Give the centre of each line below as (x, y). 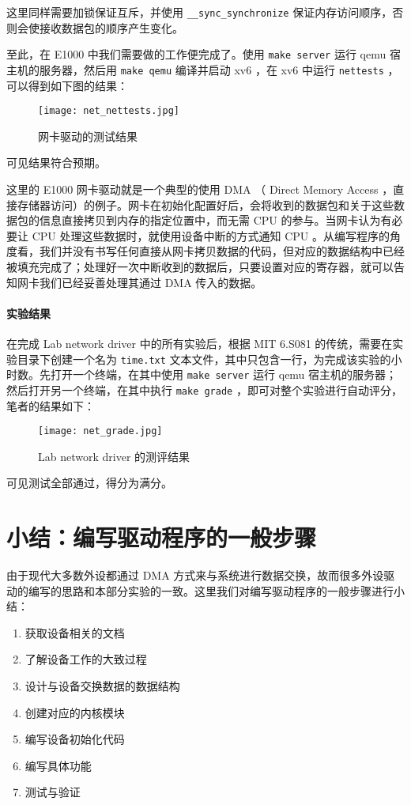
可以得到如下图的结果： (67, 85)
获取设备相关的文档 (75, 632)
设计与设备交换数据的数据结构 (102, 686)
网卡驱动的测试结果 (88, 136)
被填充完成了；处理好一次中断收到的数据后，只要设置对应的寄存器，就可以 (200, 266)
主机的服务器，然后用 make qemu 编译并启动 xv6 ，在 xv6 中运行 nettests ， (203, 69)
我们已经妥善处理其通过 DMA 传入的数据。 (151, 282)
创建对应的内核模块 (75, 712)
